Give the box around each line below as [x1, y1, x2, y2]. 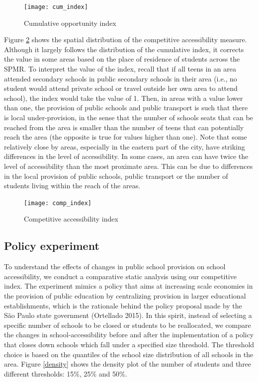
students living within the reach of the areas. [4, 180, 141, 191]
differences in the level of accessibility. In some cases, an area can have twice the [4, 151, 249, 161]
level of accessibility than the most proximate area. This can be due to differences [4, 160, 253, 171]
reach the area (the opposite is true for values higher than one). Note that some [4, 132, 247, 142]
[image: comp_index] [24, 199, 92, 207]
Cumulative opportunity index [24, 17, 116, 28]
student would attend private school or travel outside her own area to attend [4, 83, 238, 93]
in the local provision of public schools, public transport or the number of [4, 170, 228, 181]
